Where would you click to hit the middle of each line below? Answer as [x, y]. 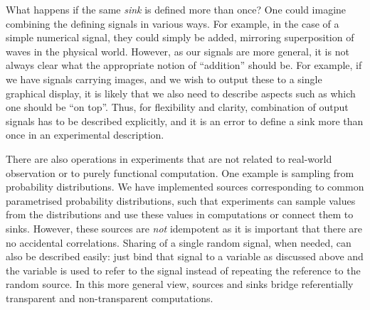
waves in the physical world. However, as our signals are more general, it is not [178, 51]
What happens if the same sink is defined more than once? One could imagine [176, 9]
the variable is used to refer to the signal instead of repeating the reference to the [183, 270]
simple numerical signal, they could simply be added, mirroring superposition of [180, 37]
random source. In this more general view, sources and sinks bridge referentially [180, 284]
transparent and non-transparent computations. [110, 298]
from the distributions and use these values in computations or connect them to [180, 214]
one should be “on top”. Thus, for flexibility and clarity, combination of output [177, 107]
